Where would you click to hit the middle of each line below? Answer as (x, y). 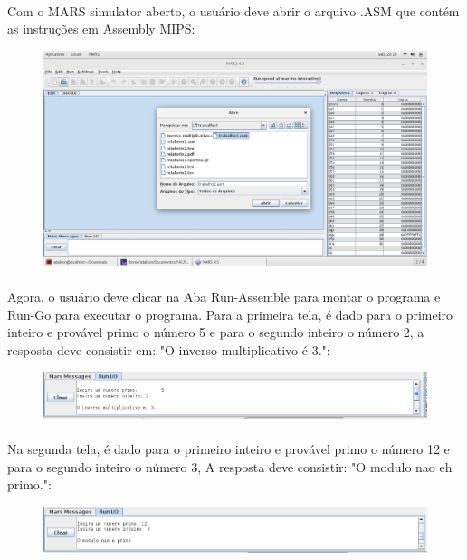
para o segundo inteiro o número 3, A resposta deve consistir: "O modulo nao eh (230, 466)
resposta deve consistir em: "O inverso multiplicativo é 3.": (169, 349)
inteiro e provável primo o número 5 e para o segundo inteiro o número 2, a (216, 332)
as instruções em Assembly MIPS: (101, 29)
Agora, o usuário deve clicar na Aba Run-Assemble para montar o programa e (224, 297)
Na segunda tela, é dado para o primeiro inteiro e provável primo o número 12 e (229, 448)
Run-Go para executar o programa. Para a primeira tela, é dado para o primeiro (230, 314)
